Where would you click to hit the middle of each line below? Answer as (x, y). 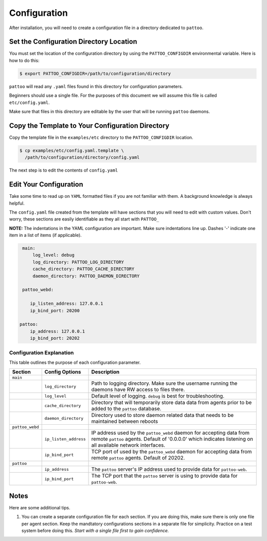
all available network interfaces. (128, 445)
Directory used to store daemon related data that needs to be (162, 415)
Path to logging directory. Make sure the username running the (164, 383)
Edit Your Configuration (46, 185)
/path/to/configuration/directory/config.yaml (82, 158)
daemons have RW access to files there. (138, 390)
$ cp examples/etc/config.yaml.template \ (72, 150)
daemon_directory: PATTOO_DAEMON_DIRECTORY (86, 276)
